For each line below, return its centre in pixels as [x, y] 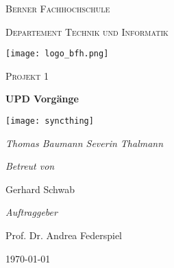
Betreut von [30, 166]
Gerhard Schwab [40, 189]
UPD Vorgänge [42, 99]
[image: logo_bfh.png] [57, 54]
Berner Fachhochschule [58, 8]
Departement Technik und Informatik [87, 31]
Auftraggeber [32, 212]
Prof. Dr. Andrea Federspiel [64, 235]
